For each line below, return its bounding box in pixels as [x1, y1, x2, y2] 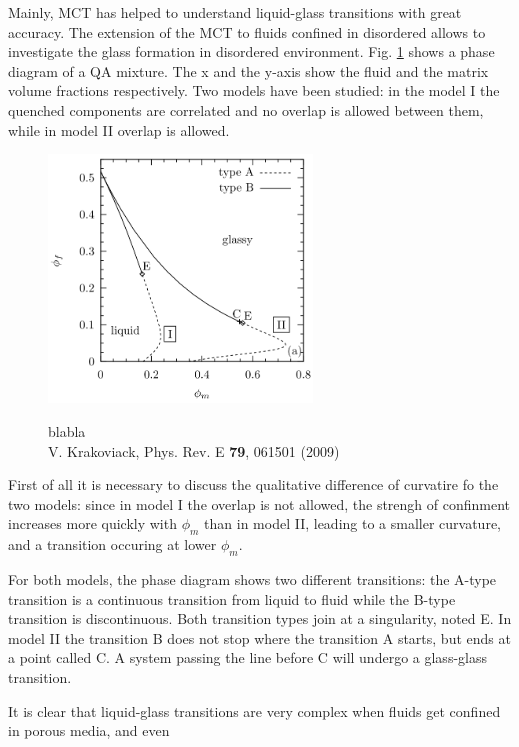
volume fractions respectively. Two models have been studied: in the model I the [8, 80, 500, 101]
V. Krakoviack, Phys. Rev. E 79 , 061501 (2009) [48, 440, 340, 461]
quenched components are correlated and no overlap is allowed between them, [8, 99, 484, 120]
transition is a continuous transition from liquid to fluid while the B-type [8, 588, 456, 609]
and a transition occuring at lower [8, 534, 217, 555]
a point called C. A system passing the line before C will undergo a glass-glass [8, 647, 487, 668]
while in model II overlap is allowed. [8, 119, 230, 140]
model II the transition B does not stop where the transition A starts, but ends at [8, 627, 511, 648]
